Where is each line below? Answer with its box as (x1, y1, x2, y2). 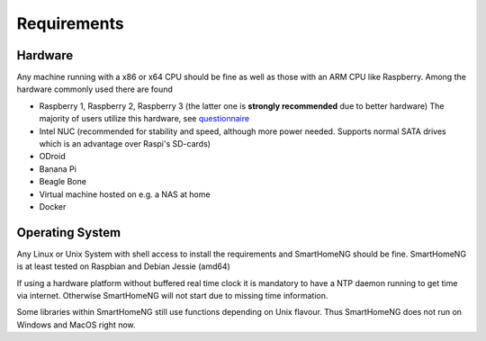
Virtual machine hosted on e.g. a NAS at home (39, 189, 211, 200)
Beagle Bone (39, 176, 87, 187)
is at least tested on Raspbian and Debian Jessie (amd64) (16, 261, 231, 272)
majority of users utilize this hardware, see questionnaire (39, 113, 250, 124)
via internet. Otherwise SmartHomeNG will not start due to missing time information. (16, 291, 328, 301)
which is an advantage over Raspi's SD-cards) (39, 139, 211, 149)
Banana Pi (39, 163, 76, 175)
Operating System (16, 225, 121, 240)
